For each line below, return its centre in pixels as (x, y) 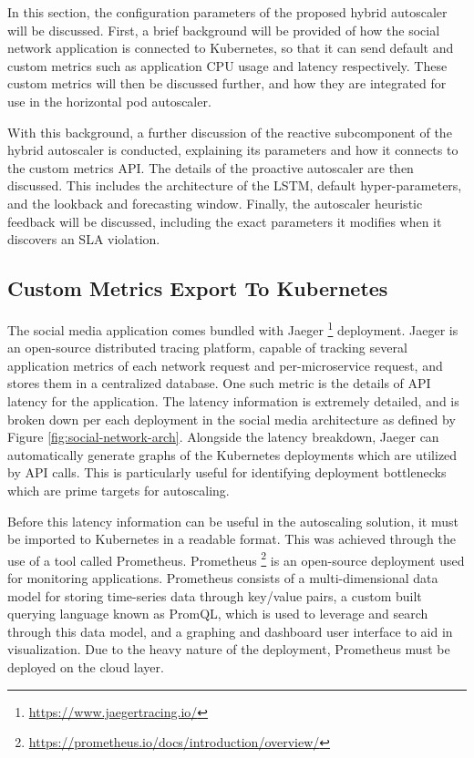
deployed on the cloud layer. (86, 666)
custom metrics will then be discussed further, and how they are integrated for (227, 83)
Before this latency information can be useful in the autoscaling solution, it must (233, 521)
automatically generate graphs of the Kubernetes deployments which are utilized (232, 454)
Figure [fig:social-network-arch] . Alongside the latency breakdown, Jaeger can (223, 437)
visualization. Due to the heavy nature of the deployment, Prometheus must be (229, 649)
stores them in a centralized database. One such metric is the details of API (219, 383)
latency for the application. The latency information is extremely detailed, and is (233, 400)
